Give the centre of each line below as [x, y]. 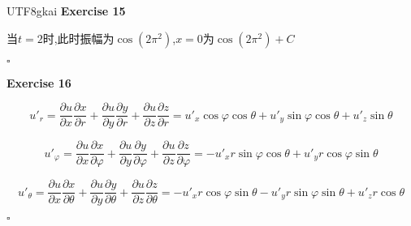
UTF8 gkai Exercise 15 [66, 11]
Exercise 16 [39, 82]
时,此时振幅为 [78, 38]
